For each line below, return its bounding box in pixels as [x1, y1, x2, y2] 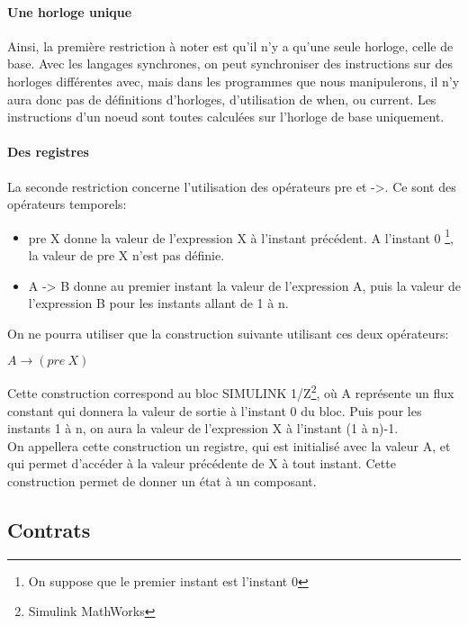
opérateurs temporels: [7, 195, 127, 213]
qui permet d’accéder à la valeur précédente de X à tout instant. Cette [7, 454, 396, 473]
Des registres [7, 142, 89, 161]
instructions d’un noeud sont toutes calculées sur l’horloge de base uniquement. [7, 107, 445, 126]
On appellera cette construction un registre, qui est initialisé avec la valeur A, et [7, 436, 451, 455]
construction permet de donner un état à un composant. [7, 472, 317, 490]
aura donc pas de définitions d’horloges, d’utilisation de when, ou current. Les [7, 89, 436, 108]
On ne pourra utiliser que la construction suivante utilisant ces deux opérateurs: [7, 323, 449, 342]
